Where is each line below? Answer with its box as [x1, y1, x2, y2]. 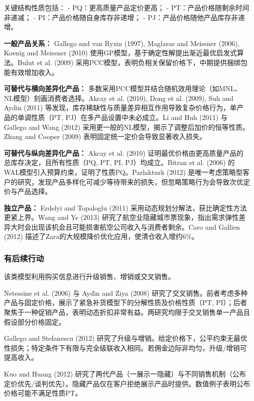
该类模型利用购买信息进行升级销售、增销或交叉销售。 [4, 271, 175, 282]
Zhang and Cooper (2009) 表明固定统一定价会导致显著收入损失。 [4, 131, 207, 142]
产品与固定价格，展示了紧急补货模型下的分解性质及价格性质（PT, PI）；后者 [4, 297, 247, 307]
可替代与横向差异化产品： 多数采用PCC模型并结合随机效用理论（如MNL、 [4, 83, 242, 94]
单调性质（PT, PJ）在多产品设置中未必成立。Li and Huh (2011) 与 [17, 112, 228, 122]
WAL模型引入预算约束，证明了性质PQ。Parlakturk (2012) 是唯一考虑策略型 [4, 166, 243, 177]
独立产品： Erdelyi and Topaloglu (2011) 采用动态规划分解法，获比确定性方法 [4, 202, 247, 212]
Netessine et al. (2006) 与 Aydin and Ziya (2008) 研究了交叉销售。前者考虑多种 [4, 287, 248, 298]
